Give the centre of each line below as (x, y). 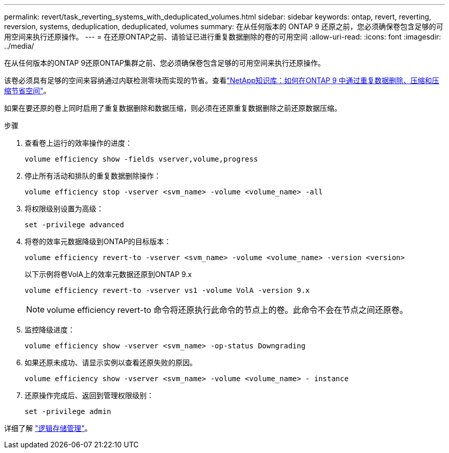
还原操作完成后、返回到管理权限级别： (89, 395)
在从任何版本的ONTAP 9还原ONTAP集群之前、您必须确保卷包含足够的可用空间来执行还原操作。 (165, 63)
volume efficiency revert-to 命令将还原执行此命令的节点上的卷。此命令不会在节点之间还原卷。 (227, 310)
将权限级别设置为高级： (64, 209)
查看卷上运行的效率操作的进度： (78, 143)
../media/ (19, 46)
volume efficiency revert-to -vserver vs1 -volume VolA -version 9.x (167, 290)
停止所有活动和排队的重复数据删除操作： (93, 176)
